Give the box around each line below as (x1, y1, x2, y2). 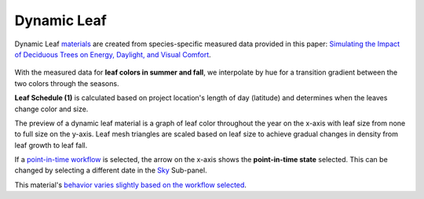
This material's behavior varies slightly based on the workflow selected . (14, 180, 247, 190)
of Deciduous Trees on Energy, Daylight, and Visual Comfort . (14, 49, 211, 59)
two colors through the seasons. (14, 78, 119, 88)
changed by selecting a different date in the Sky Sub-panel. (14, 165, 207, 175)
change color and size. (14, 104, 89, 114)
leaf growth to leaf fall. (14, 140, 88, 150)
